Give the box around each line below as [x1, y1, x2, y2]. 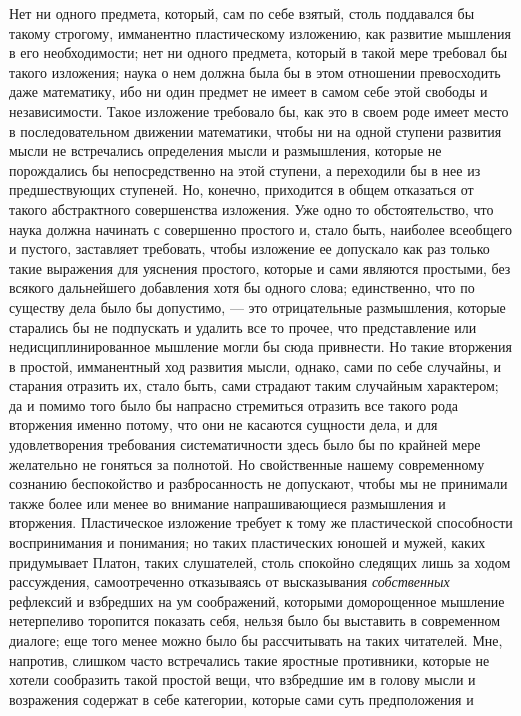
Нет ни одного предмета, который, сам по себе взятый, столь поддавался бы [9, 3, 475, 23]
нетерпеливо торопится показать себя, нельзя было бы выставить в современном [9, 610, 501, 631]
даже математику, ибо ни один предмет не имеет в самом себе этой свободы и [9, 81, 488, 102]
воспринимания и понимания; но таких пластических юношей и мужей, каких [9, 532, 486, 553]
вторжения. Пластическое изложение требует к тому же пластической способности [9, 512, 513, 533]
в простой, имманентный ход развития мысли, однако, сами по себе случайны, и [9, 355, 502, 376]
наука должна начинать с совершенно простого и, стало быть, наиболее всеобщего [9, 218, 513, 239]
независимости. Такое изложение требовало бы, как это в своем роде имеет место [9, 100, 509, 121]
